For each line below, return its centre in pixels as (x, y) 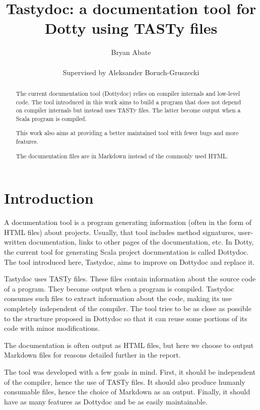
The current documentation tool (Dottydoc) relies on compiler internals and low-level (128, 93)
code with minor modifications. (52, 328)
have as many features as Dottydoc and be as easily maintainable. (106, 401)
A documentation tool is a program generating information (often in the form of (128, 222)
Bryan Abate (131, 52)
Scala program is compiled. (51, 118)
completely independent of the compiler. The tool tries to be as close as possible (128, 308)
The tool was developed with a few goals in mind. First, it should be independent (130, 371)
